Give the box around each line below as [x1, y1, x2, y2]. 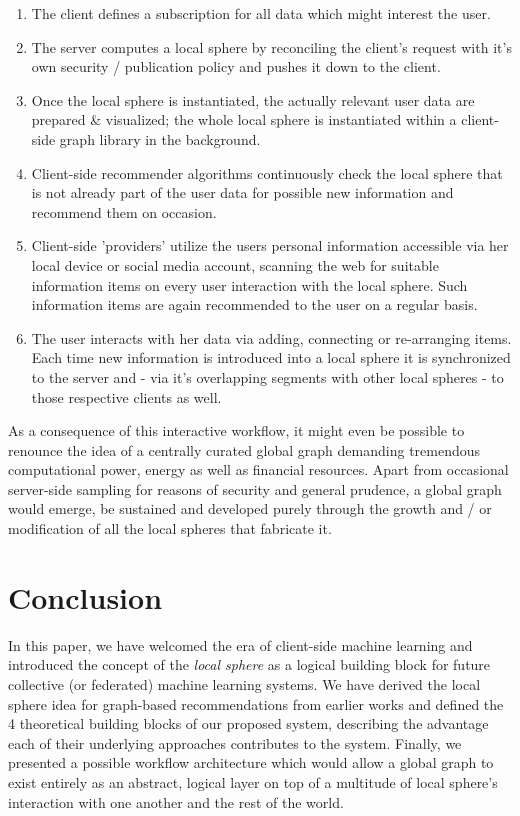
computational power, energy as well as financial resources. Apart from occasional [8, 459, 509, 480]
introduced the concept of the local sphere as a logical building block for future [8, 654, 491, 675]
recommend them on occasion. [31, 201, 217, 222]
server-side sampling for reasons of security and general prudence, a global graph [8, 478, 502, 499]
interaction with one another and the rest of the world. [8, 791, 344, 812]
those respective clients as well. [31, 386, 222, 407]
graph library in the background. [59, 128, 261, 149]
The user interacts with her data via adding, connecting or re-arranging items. [31, 327, 512, 348]
